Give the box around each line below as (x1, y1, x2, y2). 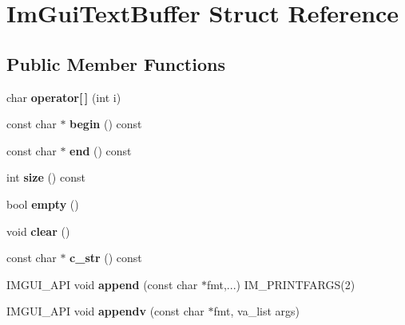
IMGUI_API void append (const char (6, 276, 198, 292)
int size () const (6, 169, 85, 186)
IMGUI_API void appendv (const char (6, 303, 204, 319)
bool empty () (6, 195, 79, 212)
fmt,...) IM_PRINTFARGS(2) (206, 276, 355, 292)
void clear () (6, 222, 70, 239)
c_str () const (69, 249, 142, 266)
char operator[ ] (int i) (6, 88, 121, 105)
